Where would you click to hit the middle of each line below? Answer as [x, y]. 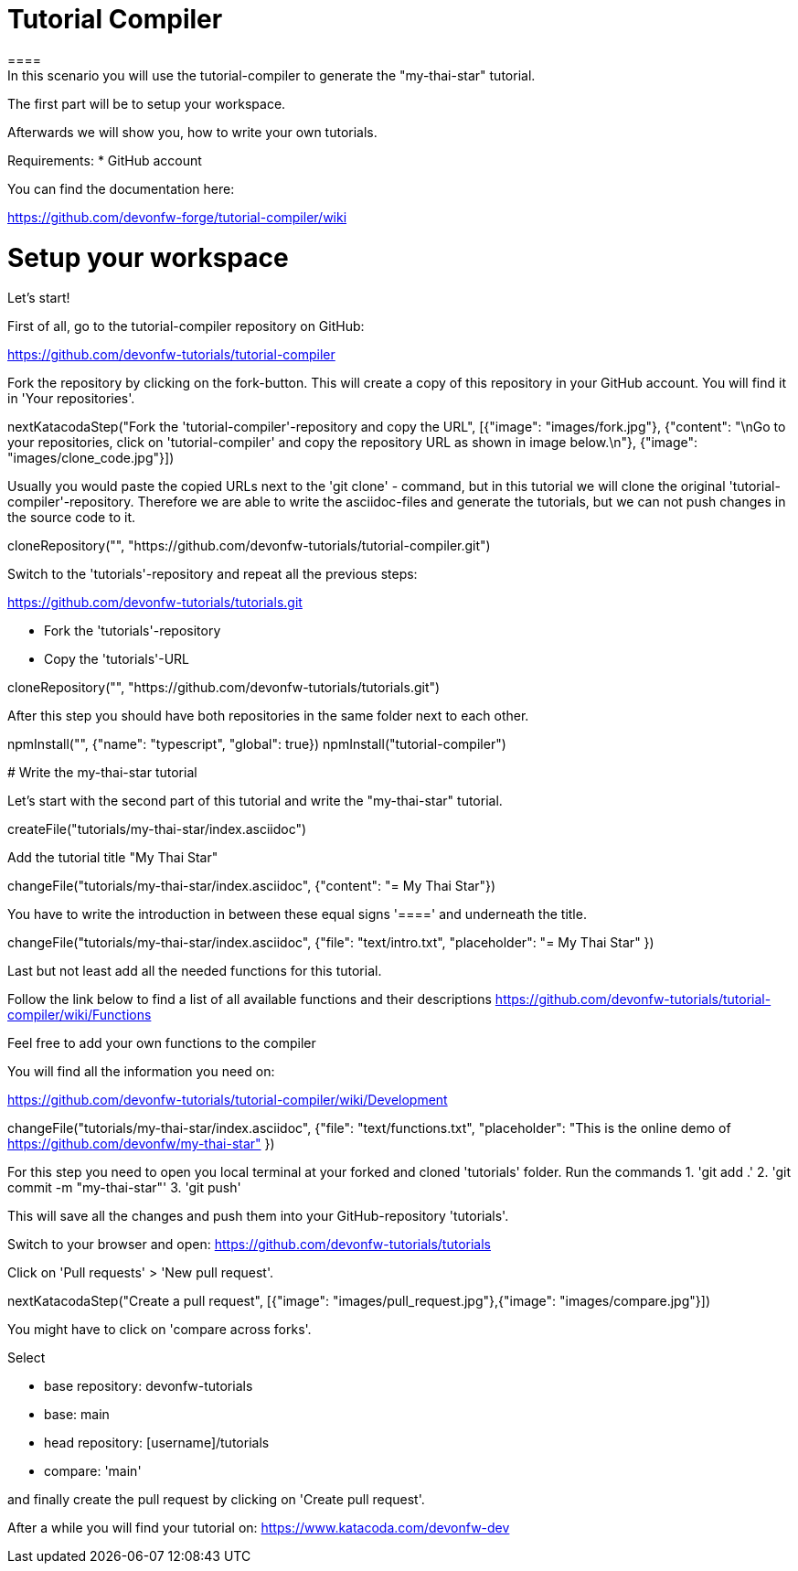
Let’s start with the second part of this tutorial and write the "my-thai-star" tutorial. [255, 801]
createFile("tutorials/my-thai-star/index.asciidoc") [157, 829]
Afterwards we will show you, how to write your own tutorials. [192, 132]
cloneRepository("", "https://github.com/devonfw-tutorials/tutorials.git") [224, 688]
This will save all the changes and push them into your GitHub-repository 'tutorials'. [258, 1216]
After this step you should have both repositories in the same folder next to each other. [268, 716]
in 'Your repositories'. [71, 399]
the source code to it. [71, 518]
